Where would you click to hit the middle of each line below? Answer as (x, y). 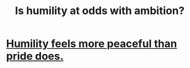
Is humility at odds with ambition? (100, 11)
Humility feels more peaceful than (91, 44)
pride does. (35, 56)
